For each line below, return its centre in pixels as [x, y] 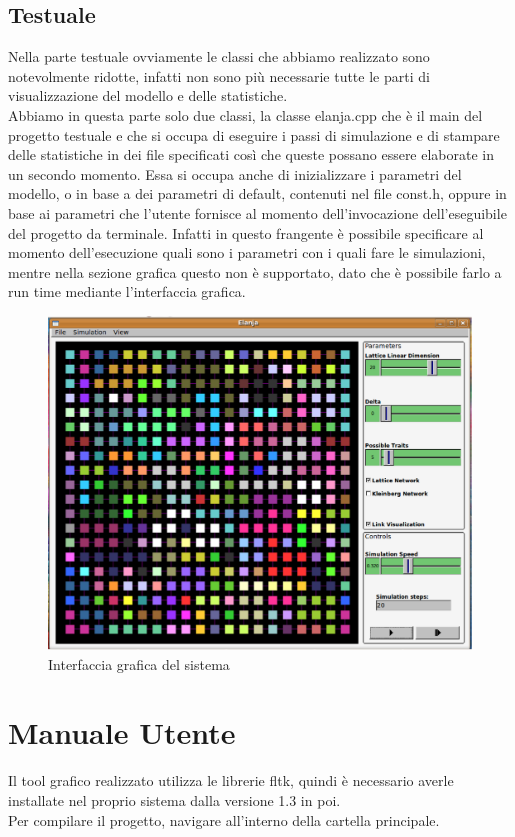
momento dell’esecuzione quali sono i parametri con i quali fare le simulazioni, [247, 252]
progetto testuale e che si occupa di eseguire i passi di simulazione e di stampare [254, 134]
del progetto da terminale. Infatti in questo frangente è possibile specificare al [246, 232]
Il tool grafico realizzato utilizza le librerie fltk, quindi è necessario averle [231, 780]
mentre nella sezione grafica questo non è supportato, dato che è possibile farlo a [255, 271]
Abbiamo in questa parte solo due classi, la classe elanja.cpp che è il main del [245, 114]
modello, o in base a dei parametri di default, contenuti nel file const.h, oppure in [257, 193]
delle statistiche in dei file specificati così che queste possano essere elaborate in [251, 154]
